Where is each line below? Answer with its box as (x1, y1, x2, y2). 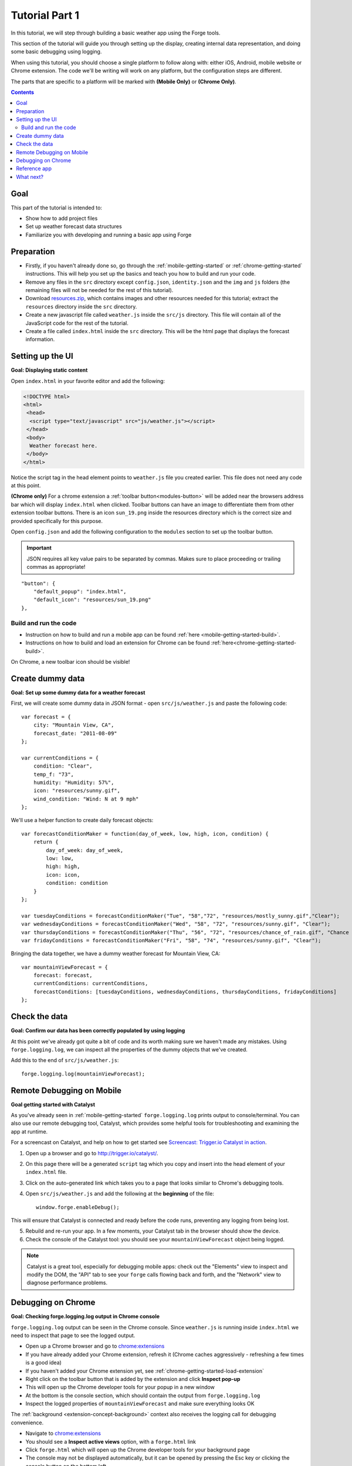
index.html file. (25, 1169, 67, 1176)
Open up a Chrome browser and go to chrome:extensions (25, 1343, 165, 1350)
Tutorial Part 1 (11, 9, 79, 22)
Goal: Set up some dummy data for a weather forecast (11, 689, 145, 696)
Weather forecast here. (29, 442, 98, 449)
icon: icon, (46, 871, 80, 878)
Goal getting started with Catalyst (11, 1101, 96, 1108)
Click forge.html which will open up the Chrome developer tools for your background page (25, 1446, 251, 1454)
